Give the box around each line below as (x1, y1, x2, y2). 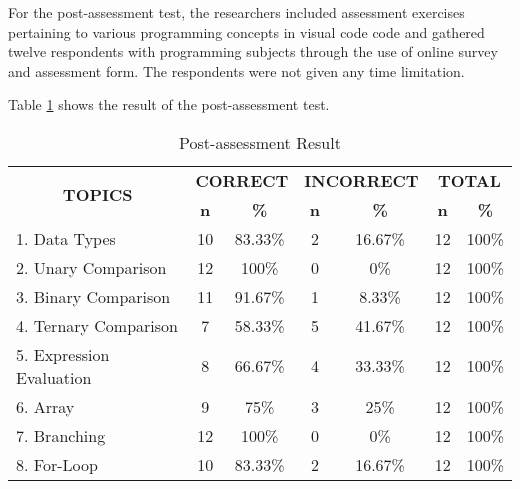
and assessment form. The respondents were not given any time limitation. (8, 60, 465, 81)
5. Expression (16, 342, 110, 366)
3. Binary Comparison (16, 284, 171, 308)
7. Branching (16, 423, 106, 447)
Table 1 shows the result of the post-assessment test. (8, 94, 330, 115)
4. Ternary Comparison (16, 313, 179, 337)
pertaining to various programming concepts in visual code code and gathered (8, 21, 485, 42)
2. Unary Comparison (16, 255, 167, 279)
